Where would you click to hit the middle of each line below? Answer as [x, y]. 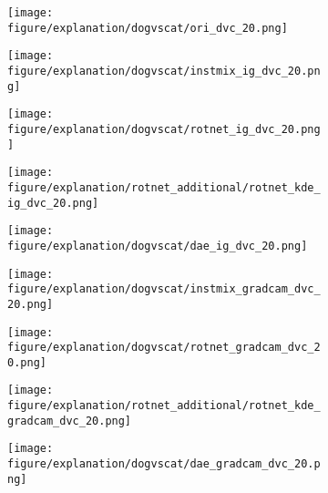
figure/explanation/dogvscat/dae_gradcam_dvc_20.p [164, 464]
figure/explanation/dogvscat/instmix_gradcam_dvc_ [164, 289]
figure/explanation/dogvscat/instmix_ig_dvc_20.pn [164, 71]
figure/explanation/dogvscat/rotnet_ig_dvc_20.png [164, 129]
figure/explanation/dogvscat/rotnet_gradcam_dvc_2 [164, 348]
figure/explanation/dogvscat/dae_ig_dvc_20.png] [158, 246]
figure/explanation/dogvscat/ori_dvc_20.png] [148, 28]
